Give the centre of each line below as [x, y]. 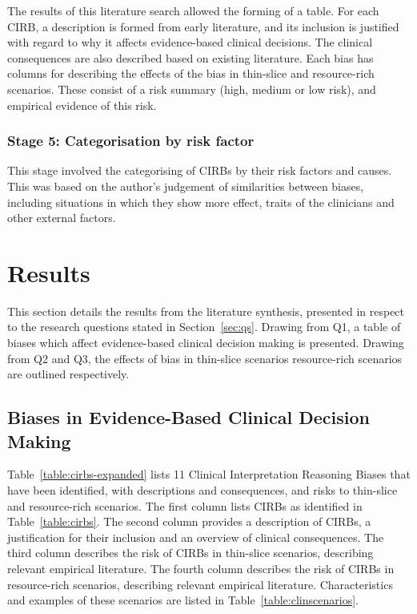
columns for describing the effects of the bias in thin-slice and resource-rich [191, 73]
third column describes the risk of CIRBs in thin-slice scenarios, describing [190, 553]
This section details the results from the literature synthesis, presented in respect [206, 311]
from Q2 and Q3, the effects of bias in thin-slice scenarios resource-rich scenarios [205, 358]
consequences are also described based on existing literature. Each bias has [190, 57]
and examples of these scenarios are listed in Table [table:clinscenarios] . [183, 600]
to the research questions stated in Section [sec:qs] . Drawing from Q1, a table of [204, 327]
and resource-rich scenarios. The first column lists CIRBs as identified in [185, 505]
